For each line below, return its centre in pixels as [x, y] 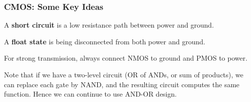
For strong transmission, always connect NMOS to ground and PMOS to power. [126, 58]
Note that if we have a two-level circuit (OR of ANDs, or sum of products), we [124, 74]
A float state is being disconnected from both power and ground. [105, 41]
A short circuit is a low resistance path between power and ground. [109, 25]
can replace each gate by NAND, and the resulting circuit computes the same [122, 84]
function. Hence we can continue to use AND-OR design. [91, 94]
